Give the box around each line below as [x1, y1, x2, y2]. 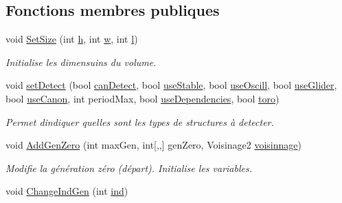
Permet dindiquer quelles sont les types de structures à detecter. [5, 114, 274, 129]
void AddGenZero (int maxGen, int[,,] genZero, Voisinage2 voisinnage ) [5, 138, 301, 152]
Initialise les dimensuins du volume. [5, 54, 157, 69]
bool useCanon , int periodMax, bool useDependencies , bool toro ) [5, 91, 280, 105]
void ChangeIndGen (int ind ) [5, 184, 128, 198]
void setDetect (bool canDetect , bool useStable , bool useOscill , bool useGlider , [5, 78, 337, 92]
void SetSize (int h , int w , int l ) [5, 32, 138, 46]
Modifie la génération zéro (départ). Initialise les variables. [5, 160, 253, 175]
